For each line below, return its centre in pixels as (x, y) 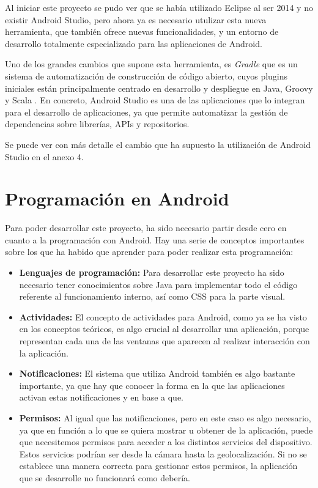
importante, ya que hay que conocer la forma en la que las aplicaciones (152, 385)
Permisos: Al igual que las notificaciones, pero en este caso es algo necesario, (165, 417)
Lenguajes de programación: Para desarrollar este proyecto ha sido (152, 272)
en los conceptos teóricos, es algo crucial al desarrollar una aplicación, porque (164, 329)
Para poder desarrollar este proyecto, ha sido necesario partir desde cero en (146, 228)
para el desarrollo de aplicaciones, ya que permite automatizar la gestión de (146, 112)
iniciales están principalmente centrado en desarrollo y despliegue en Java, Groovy (159, 88)
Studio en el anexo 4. (44, 156)
